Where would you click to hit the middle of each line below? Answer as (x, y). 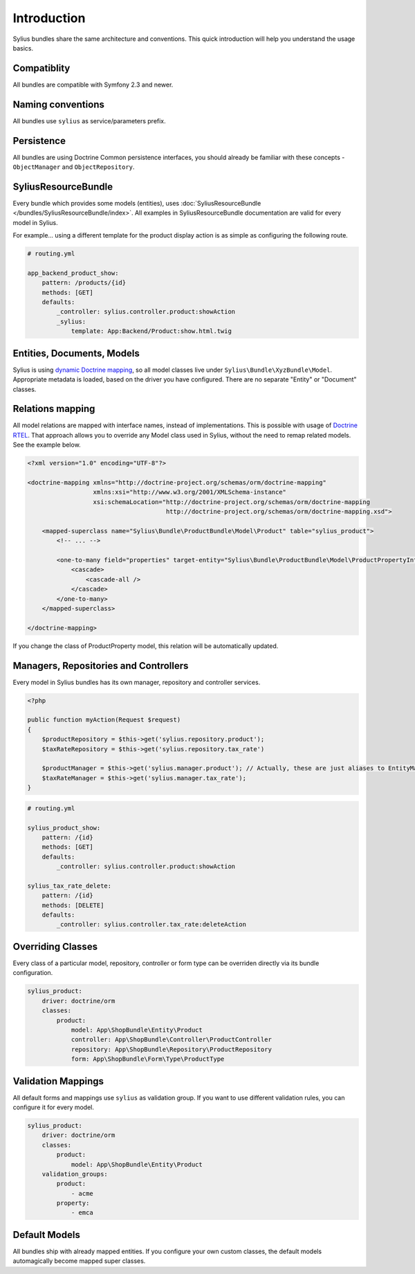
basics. (23, 48)
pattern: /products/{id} (84, 283)
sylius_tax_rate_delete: (70, 886)
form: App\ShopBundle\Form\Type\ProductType (148, 1059)
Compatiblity (41, 68)
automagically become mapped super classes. (79, 1261)
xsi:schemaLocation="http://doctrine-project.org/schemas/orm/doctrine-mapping (231, 502)
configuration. (33, 973)
